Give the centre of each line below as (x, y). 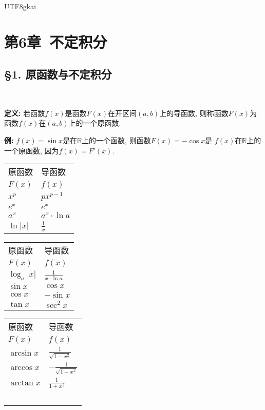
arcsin (21, 353)
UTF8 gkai (20, 6)
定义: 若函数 (25, 113)
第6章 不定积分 (56, 41)
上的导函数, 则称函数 (194, 113)
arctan (22, 383)
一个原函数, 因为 (32, 150)
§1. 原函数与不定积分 (58, 74)
